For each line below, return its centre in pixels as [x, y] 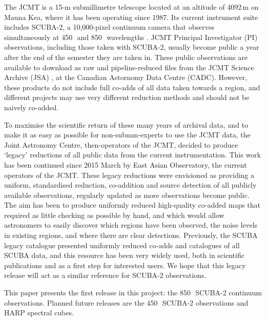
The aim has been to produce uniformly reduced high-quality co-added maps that [132, 205]
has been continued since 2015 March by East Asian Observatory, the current [126, 164]
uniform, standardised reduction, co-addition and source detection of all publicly [130, 185]
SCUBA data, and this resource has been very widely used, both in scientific [124, 255]
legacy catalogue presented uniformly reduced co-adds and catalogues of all [122, 245]
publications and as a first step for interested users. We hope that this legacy [125, 265]
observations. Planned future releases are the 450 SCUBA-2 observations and [126, 302]
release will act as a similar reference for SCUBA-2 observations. [105, 275]
